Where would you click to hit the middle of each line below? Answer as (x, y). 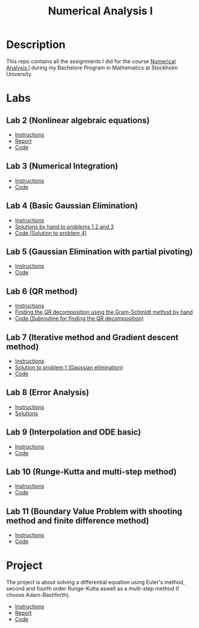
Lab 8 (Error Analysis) (48, 392)
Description (36, 45)
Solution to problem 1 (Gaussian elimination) (69, 367)
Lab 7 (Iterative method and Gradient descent (92, 337)
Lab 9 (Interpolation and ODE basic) (74, 432)
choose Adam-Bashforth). (38, 595)
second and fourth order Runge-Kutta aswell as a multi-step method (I (93, 588)
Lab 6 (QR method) (42, 291)
